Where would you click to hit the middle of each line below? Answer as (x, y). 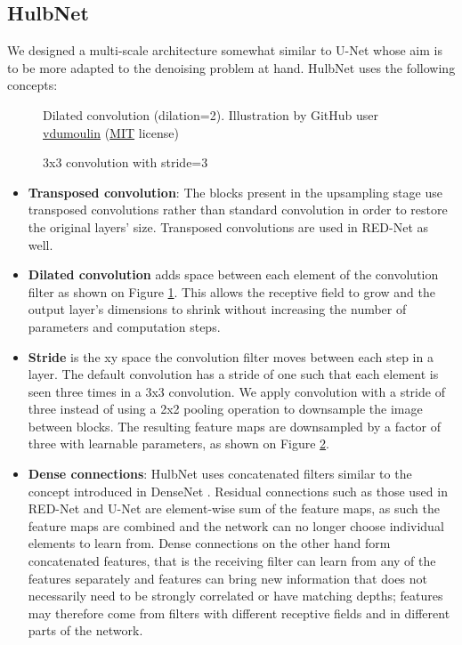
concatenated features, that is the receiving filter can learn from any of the (232, 561)
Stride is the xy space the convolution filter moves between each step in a (231, 356)
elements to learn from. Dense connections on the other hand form (209, 543)
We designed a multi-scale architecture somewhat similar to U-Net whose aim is (225, 50)
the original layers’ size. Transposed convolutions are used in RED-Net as (228, 226)
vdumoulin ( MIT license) (111, 132)
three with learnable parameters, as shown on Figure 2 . (178, 443)
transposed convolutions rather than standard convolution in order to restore (238, 210)
